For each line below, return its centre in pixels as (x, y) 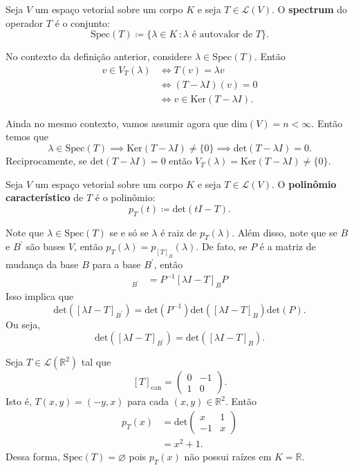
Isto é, (19, 401)
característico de (45, 197)
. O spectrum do (310, 9)
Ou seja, (23, 324)
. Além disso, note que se (285, 232)
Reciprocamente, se (46, 161)
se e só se (129, 232)
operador (25, 22)
